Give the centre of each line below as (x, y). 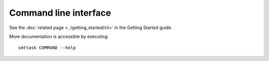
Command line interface (60, 13)
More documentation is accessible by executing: (59, 36)
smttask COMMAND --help (47, 48)
